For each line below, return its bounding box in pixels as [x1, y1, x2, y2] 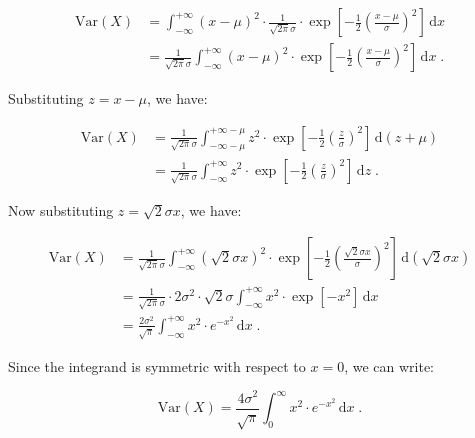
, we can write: [344, 355, 435, 376]
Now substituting [8, 199, 114, 220]
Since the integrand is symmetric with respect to [8, 355, 306, 376]
